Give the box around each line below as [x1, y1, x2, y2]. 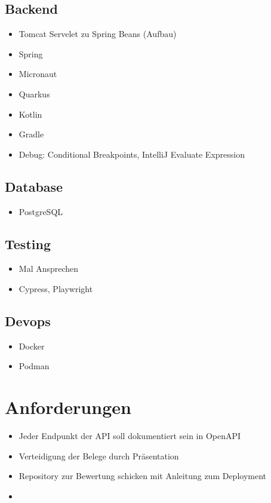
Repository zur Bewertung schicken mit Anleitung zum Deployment [19, 470, 267, 482]
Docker [19, 339, 45, 352]
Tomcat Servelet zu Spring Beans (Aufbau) [19, 27, 177, 40]
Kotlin [19, 108, 42, 120]
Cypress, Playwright [19, 282, 93, 295]
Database [5, 177, 63, 195]
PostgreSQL [19, 205, 63, 217]
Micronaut [19, 68, 57, 80]
